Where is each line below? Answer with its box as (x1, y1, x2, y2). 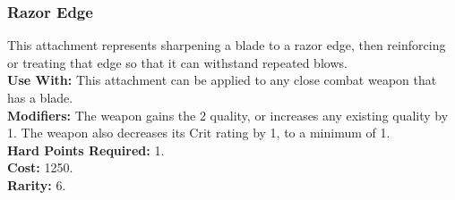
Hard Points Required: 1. (7, 140, 165, 159)
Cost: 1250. (7, 158, 73, 177)
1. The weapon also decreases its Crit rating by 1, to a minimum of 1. (7, 123, 391, 142)
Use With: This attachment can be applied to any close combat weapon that (7, 71, 437, 89)
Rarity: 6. (7, 175, 66, 194)
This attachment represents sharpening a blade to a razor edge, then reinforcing (7, 36, 446, 54)
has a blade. (7, 88, 73, 106)
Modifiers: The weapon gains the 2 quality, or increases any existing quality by (7, 105, 449, 124)
